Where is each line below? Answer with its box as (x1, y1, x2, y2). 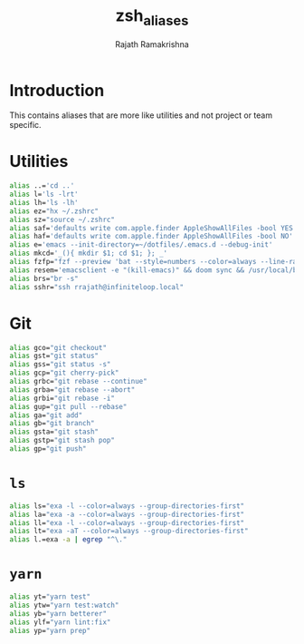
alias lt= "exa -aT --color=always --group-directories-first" (9, 527, 249, 536)
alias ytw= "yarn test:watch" (9, 600, 119, 610)
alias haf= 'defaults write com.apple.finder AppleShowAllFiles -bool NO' (9, 232, 294, 241)
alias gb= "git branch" (9, 419, 95, 428)
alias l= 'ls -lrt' (9, 190, 79, 200)
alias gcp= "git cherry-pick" (9, 368, 119, 377)
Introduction (9, 80, 105, 101)
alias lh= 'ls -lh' (9, 198, 79, 207)
